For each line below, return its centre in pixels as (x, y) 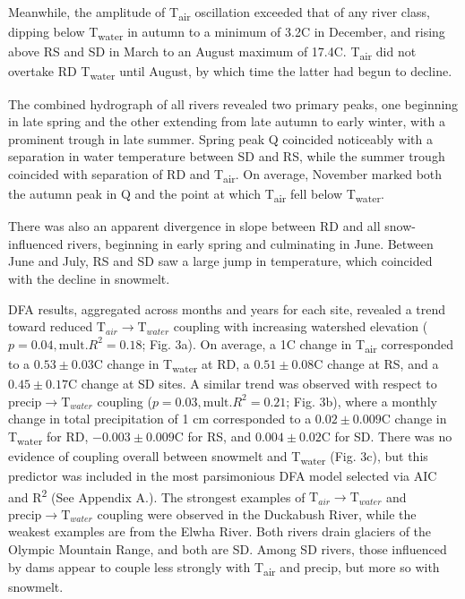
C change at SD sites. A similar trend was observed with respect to (252, 383)
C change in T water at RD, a (172, 364)
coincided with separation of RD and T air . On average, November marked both (225, 175)
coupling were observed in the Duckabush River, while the (257, 513)
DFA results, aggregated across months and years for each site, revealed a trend (227, 308)
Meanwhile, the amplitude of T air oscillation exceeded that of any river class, (219, 13)
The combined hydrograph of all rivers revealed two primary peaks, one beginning (233, 103)
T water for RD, (48, 437)
